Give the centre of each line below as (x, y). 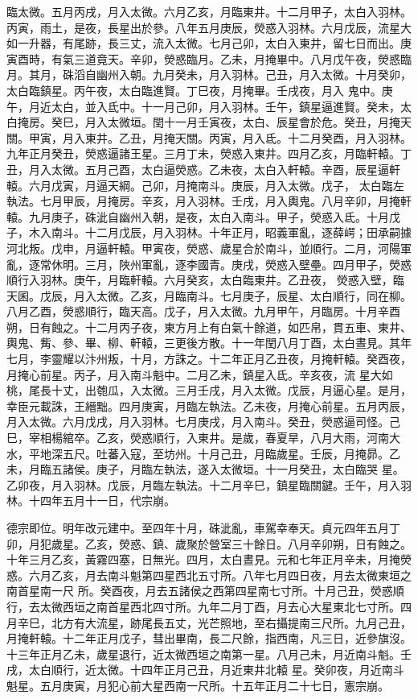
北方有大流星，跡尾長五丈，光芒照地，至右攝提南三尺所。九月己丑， (231, 622)
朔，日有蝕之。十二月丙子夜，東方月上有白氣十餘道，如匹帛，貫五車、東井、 (209, 327)
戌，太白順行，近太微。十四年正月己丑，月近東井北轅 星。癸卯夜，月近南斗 (205, 670)
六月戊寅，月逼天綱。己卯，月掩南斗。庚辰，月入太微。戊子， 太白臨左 (216, 185)
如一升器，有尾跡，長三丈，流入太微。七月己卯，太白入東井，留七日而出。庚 (209, 43)
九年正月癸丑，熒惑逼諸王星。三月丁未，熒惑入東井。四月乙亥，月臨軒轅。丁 (209, 153)
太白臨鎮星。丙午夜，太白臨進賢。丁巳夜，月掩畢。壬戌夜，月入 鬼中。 (194, 90)
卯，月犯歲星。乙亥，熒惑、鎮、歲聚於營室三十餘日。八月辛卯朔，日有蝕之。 (209, 543)
